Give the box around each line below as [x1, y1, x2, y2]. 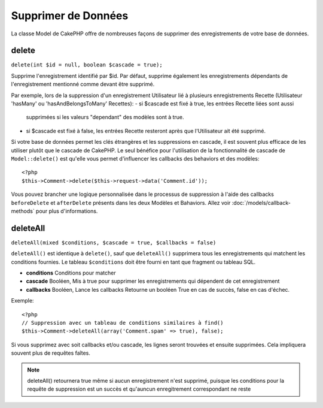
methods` [11, 207, 35, 214]
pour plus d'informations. [36, 207, 98, 214]
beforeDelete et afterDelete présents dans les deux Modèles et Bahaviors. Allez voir [11, 199, 231, 206]
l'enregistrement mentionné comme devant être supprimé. [11, 81, 155, 88]
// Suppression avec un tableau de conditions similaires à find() [22, 319, 224, 326]
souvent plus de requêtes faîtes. [11, 349, 91, 356]
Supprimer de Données [11, 9, 129, 22]
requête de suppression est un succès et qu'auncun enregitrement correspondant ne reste [27, 385, 251, 392]
